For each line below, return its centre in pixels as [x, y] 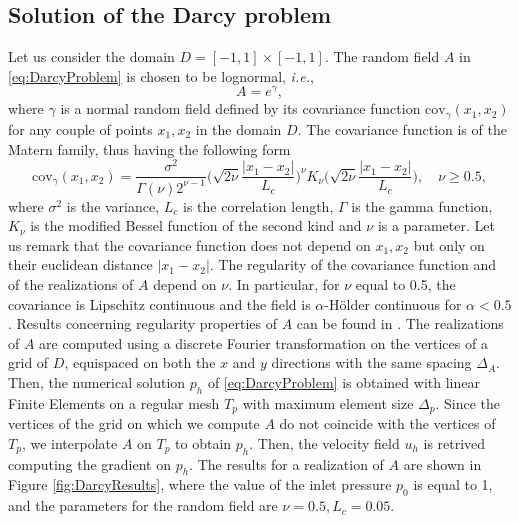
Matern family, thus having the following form [149, 148]
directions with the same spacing [371, 362]
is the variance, [113, 205]
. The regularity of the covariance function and [353, 264]
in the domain [238, 128]
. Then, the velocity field [324, 442]
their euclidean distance [80, 264]
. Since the [468, 402]
